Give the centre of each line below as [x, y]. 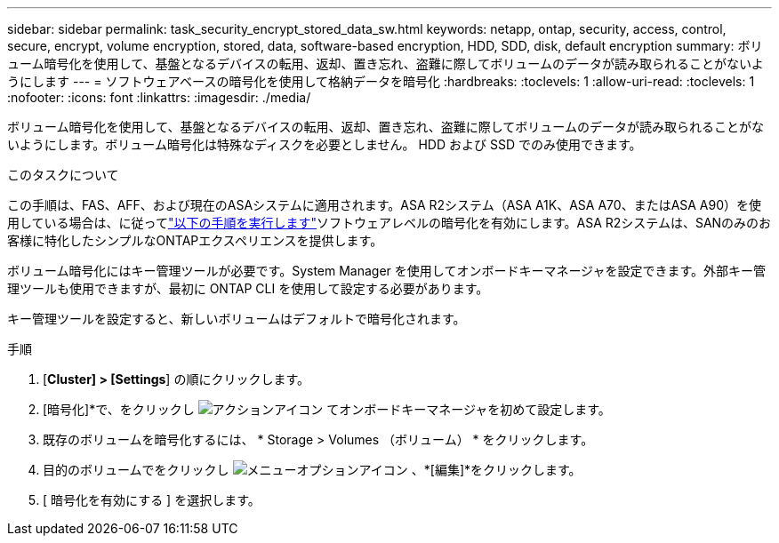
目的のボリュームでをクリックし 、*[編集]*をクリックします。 [312, 470]
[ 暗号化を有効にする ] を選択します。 [152, 500]
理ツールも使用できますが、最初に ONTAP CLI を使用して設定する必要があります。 [248, 288]
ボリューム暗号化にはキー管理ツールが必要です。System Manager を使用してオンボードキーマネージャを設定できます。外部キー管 [387, 271]
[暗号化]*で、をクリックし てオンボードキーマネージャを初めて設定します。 [327, 409]
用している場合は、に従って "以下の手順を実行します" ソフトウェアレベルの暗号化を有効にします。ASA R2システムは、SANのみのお [389, 223]
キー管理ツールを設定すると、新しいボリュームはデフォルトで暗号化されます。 [237, 319]
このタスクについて [63, 175]
